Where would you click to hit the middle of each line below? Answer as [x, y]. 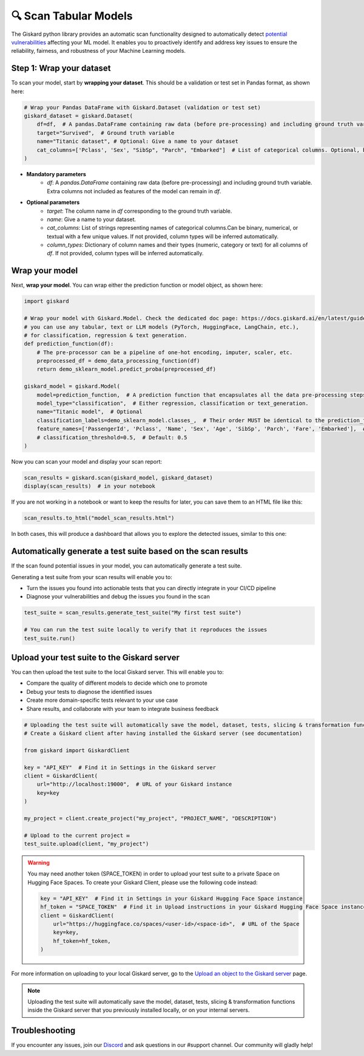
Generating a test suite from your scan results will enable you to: [92, 577]
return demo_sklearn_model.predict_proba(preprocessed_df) [126, 369]
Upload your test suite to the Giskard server [96, 657]
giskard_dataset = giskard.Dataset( [79, 116]
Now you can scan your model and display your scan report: [87, 461]
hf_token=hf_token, [82, 941]
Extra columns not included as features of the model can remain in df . [134, 191]
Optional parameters [53, 202]
